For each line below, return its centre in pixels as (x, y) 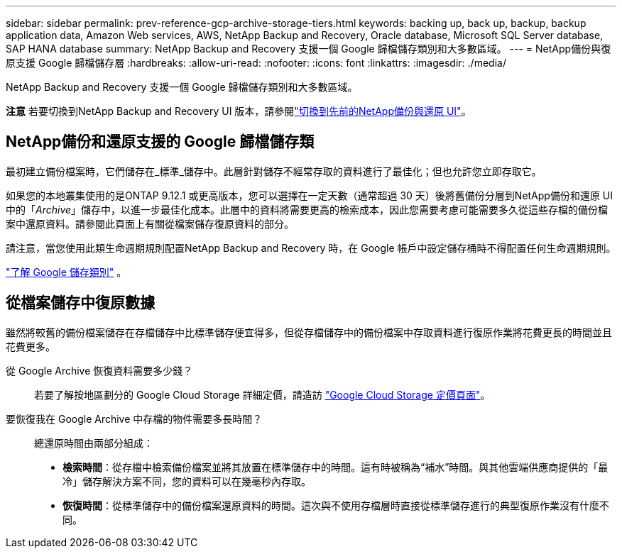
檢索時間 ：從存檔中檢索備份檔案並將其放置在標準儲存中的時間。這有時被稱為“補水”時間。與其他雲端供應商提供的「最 (335, 467)
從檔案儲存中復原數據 (80, 303)
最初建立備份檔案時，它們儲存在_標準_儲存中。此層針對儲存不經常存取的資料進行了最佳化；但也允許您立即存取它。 (274, 171)
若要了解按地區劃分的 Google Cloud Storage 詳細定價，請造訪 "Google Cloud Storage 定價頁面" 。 (262, 394)
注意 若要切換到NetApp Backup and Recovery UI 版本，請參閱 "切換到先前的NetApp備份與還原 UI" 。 (239, 111)
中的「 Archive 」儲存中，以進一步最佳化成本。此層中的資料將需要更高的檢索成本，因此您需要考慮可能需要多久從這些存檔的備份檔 (307, 209)
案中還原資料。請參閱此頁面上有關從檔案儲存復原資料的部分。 (150, 223)
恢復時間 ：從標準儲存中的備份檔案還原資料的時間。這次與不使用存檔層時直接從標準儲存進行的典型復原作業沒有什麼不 (336, 505)
